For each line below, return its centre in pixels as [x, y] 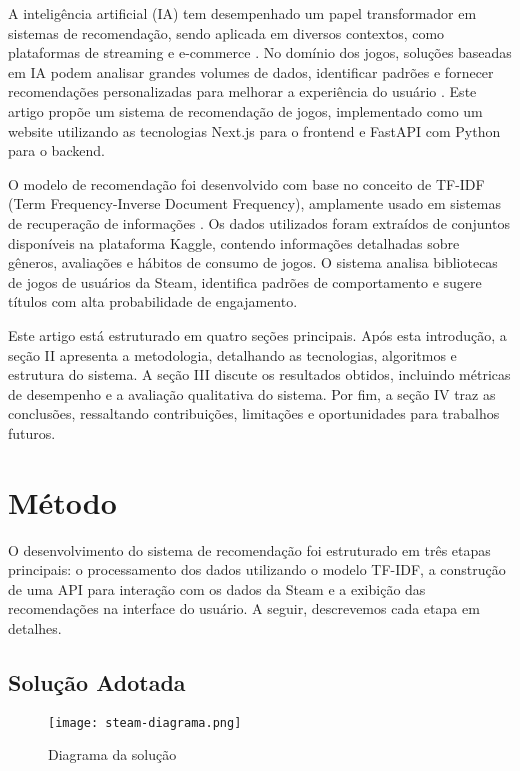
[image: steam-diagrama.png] [145, 722]
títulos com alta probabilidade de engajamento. [153, 301]
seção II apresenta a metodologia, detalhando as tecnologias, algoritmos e [232, 354]
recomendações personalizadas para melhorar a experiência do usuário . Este [242, 91]
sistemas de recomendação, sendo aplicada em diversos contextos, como [226, 32]
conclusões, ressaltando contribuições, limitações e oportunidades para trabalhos [254, 413]
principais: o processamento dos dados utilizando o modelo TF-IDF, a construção [257, 569]
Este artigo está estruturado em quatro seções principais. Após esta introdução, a [257, 334]
